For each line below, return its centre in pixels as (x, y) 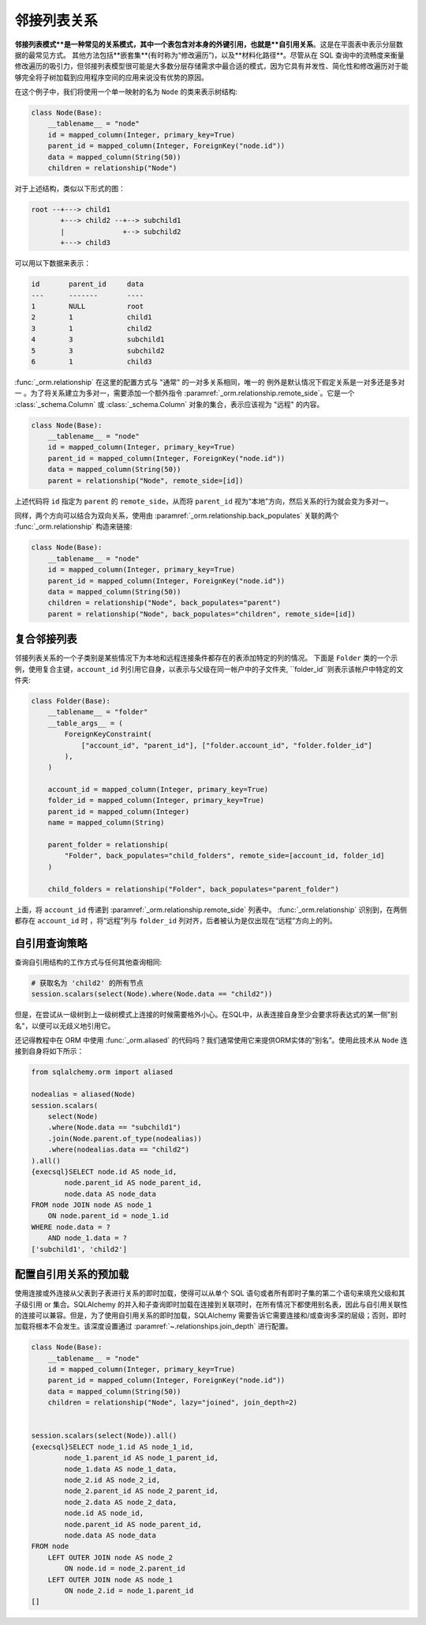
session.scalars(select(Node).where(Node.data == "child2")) (152, 994)
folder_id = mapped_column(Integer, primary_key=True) (156, 801)
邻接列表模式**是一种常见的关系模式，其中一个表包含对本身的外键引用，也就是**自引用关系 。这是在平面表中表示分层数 (209, 44)
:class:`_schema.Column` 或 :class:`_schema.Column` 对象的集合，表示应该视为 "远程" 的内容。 (169, 404)
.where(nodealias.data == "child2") (118, 1150)
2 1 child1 (92, 317)
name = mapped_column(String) (106, 823)
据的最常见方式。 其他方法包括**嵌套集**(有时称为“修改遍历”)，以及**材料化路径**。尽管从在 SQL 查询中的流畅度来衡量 (210, 55)
